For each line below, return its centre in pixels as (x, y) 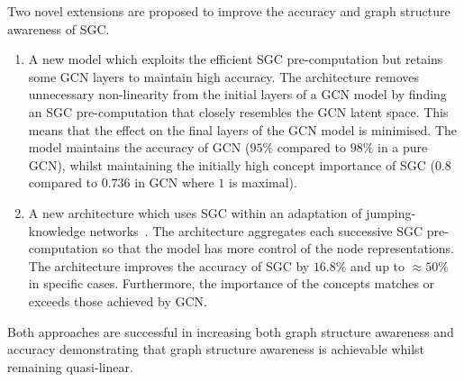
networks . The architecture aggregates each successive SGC (256, 230)
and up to (378, 265)
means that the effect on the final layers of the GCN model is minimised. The (243, 129)
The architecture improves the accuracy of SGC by (169, 265)
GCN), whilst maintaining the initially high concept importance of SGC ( (232, 164)
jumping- (391, 212)
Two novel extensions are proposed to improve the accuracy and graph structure (229, 11)
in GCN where (174, 182)
